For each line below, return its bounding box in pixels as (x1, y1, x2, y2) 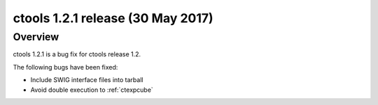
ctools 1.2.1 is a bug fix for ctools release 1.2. (13, 50, 141, 58)
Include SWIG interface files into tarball (30, 76, 143, 84)
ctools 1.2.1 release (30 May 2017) (13, 10, 213, 26)
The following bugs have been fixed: (13, 63, 118, 71)
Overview (13, 31, 59, 43)
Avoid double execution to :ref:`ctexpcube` (30, 86, 153, 94)
